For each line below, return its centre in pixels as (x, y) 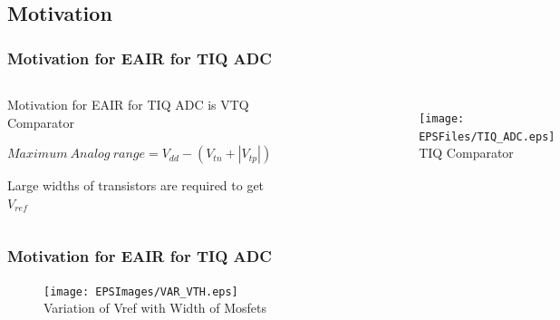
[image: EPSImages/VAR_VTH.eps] (141, 291)
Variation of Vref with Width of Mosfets (155, 308)
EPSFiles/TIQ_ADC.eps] (487, 136)
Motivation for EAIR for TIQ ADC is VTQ (128, 104)
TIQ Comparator (466, 153)
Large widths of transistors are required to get (136, 185)
